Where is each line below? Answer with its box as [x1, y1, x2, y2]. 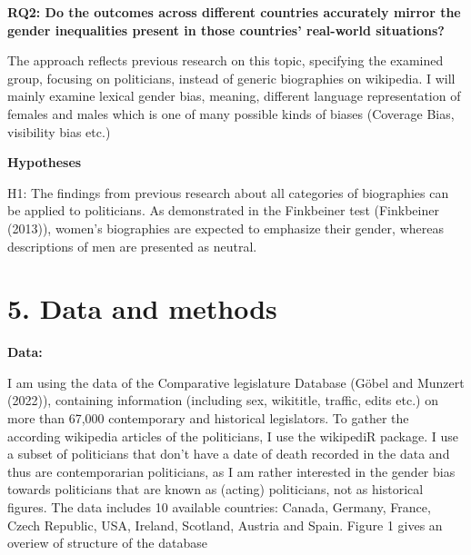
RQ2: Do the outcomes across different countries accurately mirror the [7, 3, 461, 21]
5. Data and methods [7, 290, 277, 327]
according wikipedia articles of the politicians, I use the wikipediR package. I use [7, 426, 459, 445]
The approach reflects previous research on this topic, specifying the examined [7, 51, 444, 70]
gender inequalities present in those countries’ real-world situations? [7, 20, 445, 39]
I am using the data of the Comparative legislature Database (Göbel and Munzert [7, 372, 465, 391]
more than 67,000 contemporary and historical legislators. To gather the [7, 409, 409, 428]
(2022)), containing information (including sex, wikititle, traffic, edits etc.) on [7, 391, 438, 410]
